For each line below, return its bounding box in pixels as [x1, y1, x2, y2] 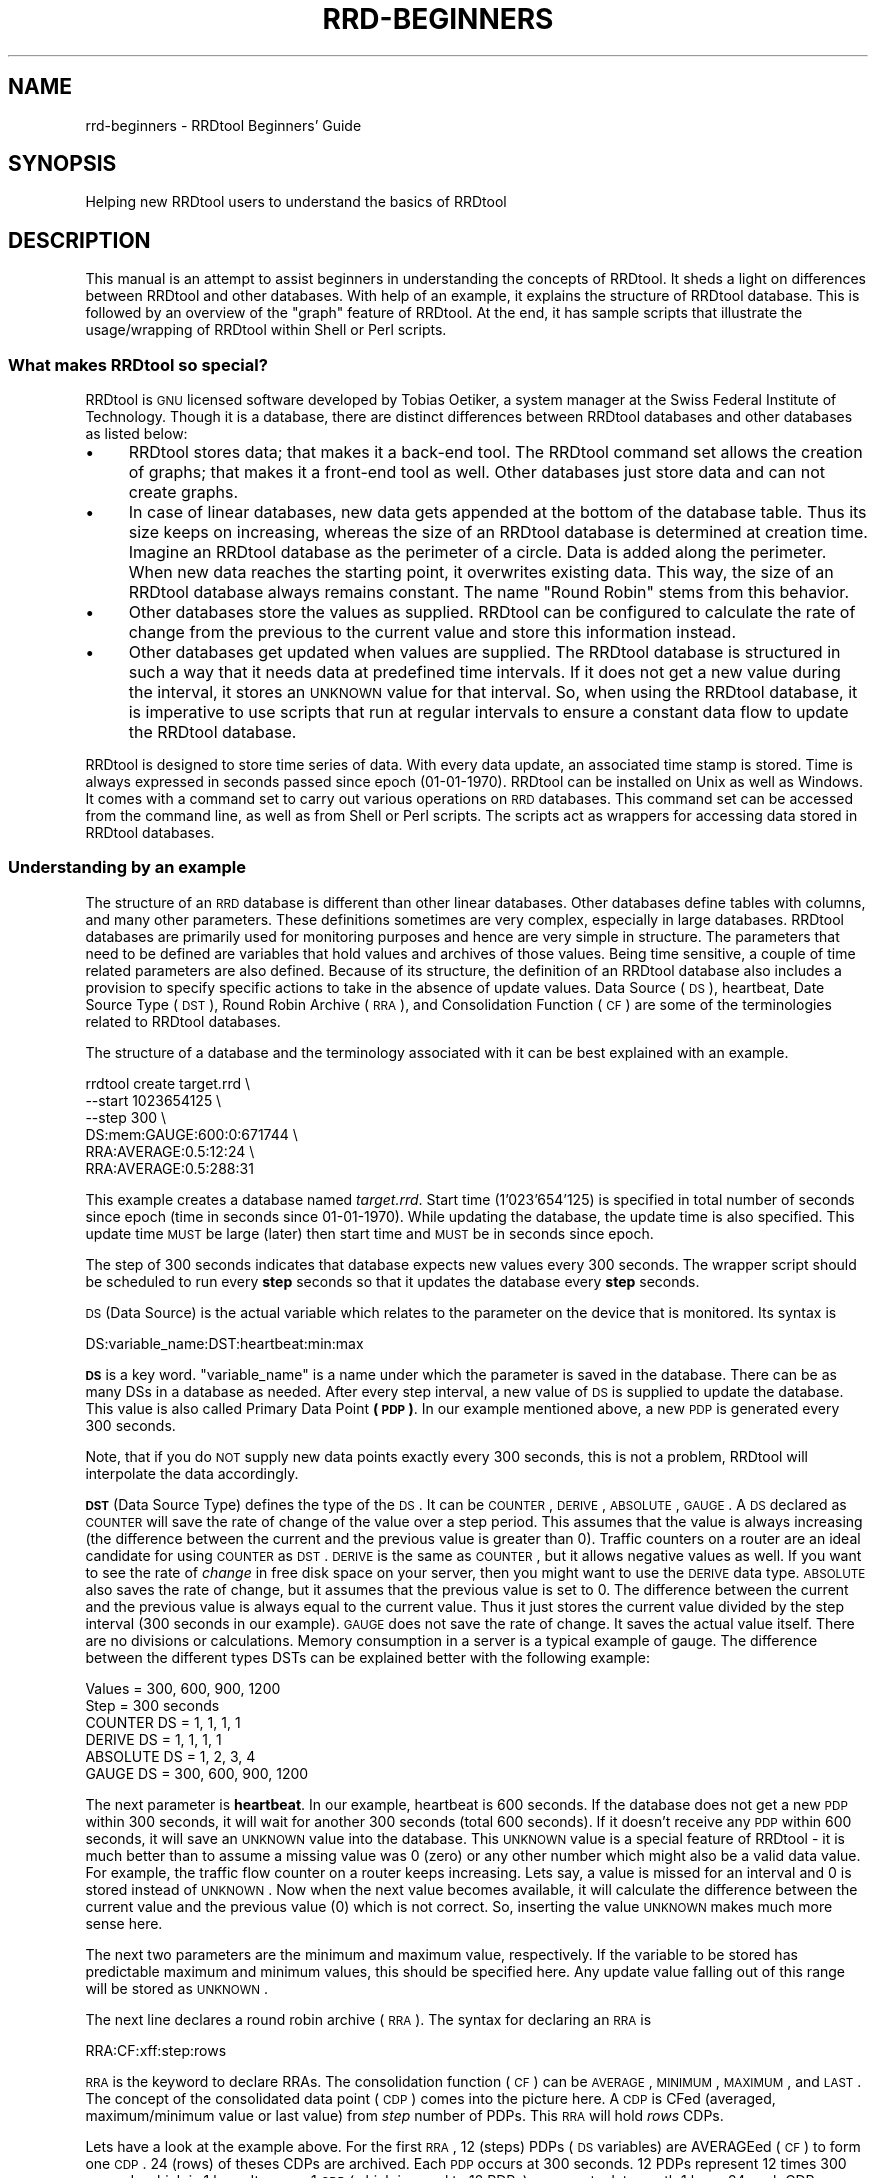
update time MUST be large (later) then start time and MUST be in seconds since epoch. [85, 1224, 654, 1242]
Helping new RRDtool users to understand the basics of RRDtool [85, 193, 507, 211]
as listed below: [85, 425, 188, 443]
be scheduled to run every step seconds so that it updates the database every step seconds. [85, 1272, 700, 1290]
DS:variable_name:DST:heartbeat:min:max [85, 1334, 364, 1352]
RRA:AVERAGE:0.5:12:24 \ [85, 1142, 255, 1160]
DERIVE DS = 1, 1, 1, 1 [85, 1730, 222, 1748]
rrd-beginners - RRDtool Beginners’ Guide [85, 116, 362, 134]
